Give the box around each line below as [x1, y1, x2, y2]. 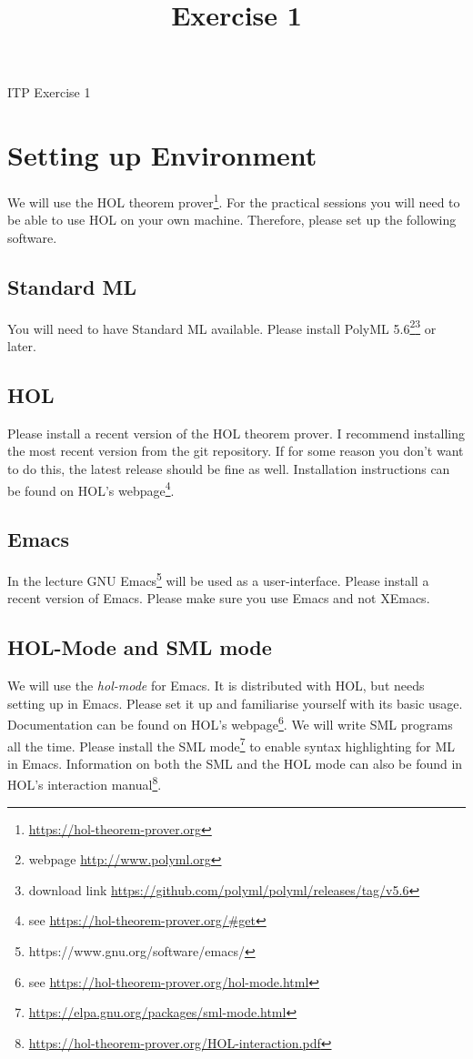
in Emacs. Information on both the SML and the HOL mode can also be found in [7, 753, 463, 772]
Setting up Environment [7, 136, 317, 174]
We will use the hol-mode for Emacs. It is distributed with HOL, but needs [7, 676, 425, 695]
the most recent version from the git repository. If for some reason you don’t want [7, 441, 464, 460]
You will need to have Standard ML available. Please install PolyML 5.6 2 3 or [7, 316, 437, 338]
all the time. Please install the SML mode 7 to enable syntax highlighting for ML [7, 733, 456, 755]
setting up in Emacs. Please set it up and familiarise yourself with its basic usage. [7, 693, 463, 712]
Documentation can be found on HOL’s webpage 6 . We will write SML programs [7, 712, 453, 733]
